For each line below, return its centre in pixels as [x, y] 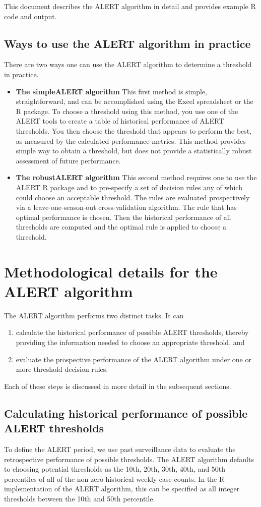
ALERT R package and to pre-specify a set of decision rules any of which [129, 187]
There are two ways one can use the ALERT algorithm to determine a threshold [128, 64]
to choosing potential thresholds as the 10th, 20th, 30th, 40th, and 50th [115, 469]
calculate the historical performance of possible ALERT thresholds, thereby [132, 332]
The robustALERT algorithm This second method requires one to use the [136, 177]
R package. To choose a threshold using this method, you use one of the [127, 111]
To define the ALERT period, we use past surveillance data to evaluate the [120, 449]
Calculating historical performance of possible [126, 413]
